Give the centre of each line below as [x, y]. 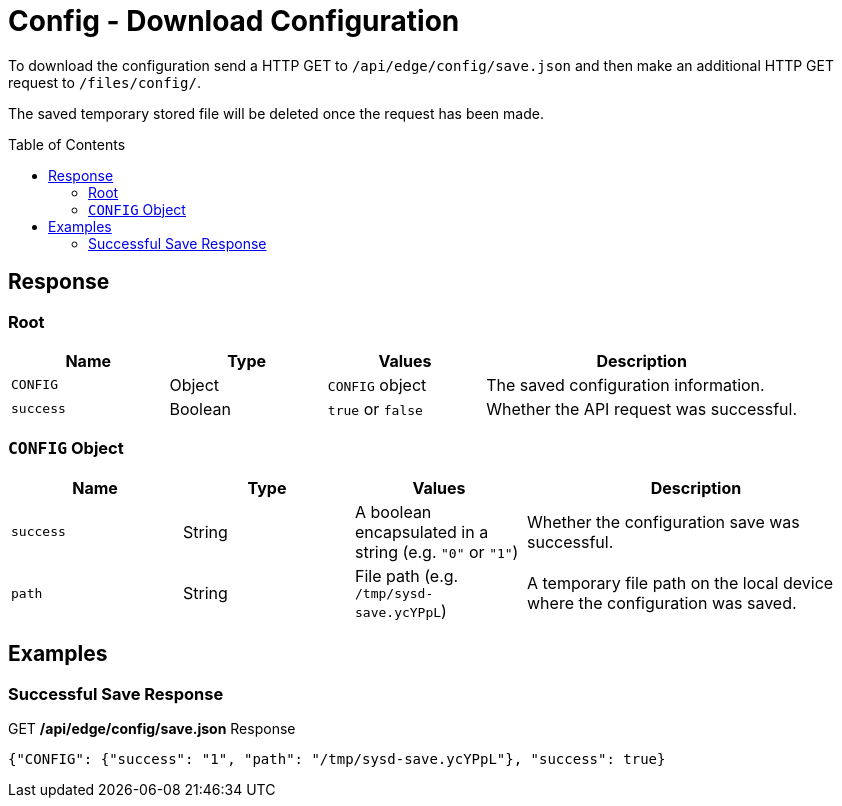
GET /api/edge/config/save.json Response [152, 728]
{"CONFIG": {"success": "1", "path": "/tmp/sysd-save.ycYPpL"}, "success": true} [337, 758]
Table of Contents [67, 144]
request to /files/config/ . [104, 82]
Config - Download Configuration [234, 21]
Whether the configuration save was [663, 521]
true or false [375, 408]
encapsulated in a [422, 531]
